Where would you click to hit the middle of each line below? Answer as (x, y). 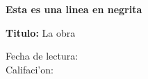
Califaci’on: (30, 69)
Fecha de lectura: (42, 56)
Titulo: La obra (41, 32)
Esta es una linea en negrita (74, 9)
